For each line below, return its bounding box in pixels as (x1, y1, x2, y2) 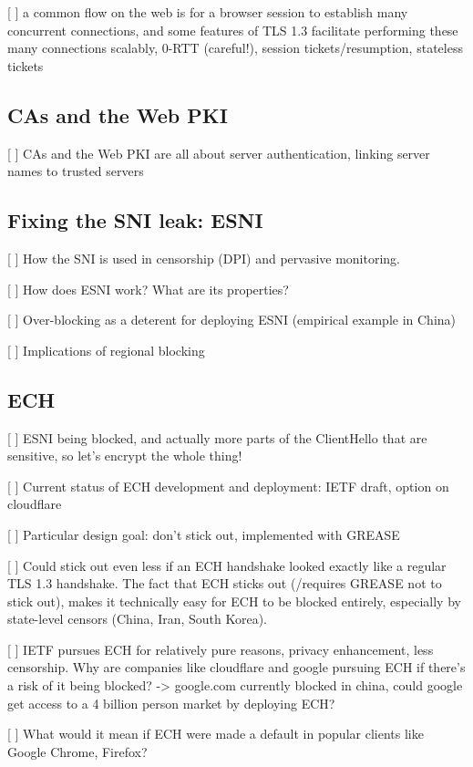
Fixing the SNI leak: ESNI (7, 206, 263, 234)
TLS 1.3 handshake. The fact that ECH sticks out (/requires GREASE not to (7, 574, 442, 593)
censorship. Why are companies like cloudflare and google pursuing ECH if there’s (7, 658, 466, 677)
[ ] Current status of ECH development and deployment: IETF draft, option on (7, 476, 449, 495)
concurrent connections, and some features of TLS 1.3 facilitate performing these (7, 20, 458, 39)
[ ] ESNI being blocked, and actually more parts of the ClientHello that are (7, 428, 427, 447)
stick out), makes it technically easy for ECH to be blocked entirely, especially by (7, 591, 461, 610)
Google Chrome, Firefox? (7, 741, 148, 761)
